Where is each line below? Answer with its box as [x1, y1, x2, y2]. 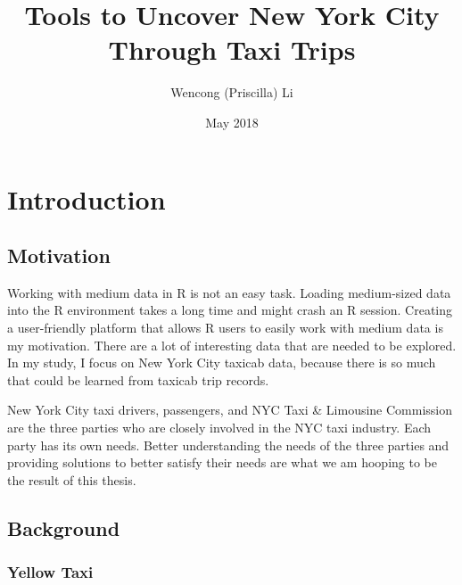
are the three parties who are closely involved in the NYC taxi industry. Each [7, 418, 432, 437]
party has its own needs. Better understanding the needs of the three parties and [7, 435, 450, 454]
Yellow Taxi [7, 561, 94, 583]
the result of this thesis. [7, 470, 136, 489]
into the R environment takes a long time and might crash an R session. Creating [7, 301, 453, 319]
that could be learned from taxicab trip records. [7, 370, 269, 389]
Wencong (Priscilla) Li [170, 83, 293, 102]
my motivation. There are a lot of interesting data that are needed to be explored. [7, 335, 457, 354]
